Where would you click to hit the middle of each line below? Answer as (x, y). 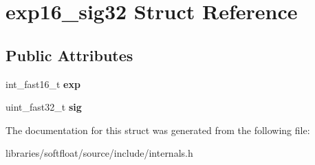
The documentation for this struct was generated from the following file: (158, 130)
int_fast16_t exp (43, 84)
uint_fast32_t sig (44, 107)
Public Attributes (69, 55)
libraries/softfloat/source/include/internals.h (99, 153)
